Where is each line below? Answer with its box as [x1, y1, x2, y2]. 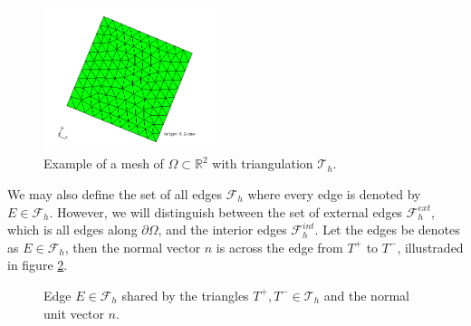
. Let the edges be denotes [314, 220, 460, 239]
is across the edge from [216, 237, 343, 256]
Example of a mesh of [43, 154, 164, 173]
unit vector [43, 303, 104, 322]
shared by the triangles [121, 285, 249, 304]
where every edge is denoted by [247, 184, 421, 203]
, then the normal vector [64, 237, 201, 256]
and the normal [323, 285, 409, 304]
